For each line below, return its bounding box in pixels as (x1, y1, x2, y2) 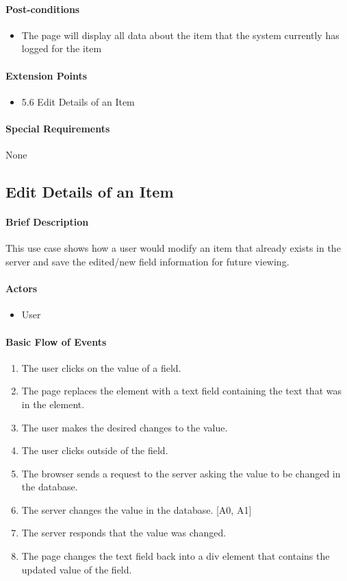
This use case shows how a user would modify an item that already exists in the (5, 241, 341, 255)
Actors (5, 281, 38, 296)
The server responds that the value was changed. (21, 525, 227, 540)
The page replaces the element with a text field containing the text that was (21, 383, 342, 398)
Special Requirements (5, 121, 110, 135)
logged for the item (21, 41, 102, 56)
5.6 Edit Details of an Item (21, 94, 135, 108)
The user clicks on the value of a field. (21, 360, 181, 375)
